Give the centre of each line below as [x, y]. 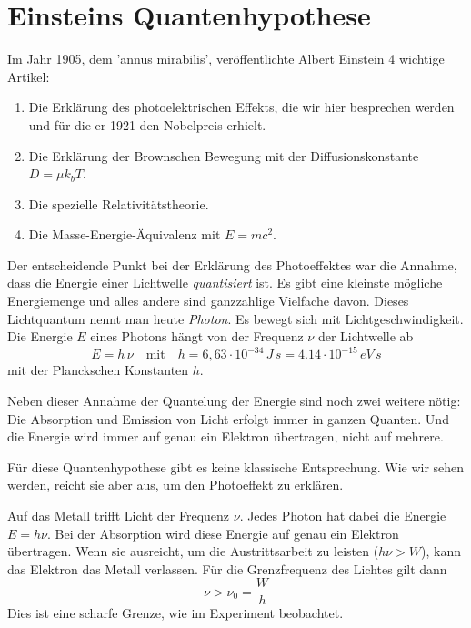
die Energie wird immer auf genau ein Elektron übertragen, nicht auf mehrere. [225, 436]
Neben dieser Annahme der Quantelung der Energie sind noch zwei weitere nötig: [234, 400]
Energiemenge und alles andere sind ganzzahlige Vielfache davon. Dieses [208, 301]
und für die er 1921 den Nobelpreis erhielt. [147, 124]
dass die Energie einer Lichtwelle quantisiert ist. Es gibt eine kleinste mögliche [225, 283]
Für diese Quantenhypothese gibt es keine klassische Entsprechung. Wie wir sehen [236, 466]
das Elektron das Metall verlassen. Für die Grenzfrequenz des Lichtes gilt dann [227, 568]
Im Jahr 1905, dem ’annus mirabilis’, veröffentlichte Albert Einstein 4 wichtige [226, 59]
